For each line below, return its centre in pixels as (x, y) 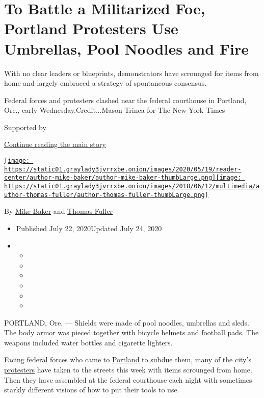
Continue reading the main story (55, 144)
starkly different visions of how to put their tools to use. (92, 390)
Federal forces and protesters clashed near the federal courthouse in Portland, (125, 100)
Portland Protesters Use (91, 28)
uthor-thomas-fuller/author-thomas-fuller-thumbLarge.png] (106, 195)
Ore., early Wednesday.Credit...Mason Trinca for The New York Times (115, 110)
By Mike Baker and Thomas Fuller (59, 211)
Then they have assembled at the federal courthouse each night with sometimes (128, 379)
